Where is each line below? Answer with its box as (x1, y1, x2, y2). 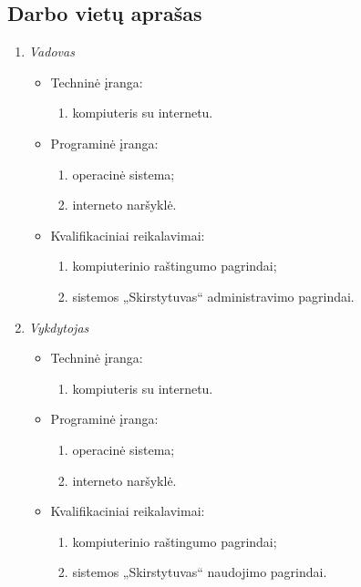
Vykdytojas (28, 317, 89, 336)
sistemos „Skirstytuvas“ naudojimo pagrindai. (72, 562, 327, 582)
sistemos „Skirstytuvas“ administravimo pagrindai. (72, 286, 355, 305)
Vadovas (28, 42, 75, 61)
